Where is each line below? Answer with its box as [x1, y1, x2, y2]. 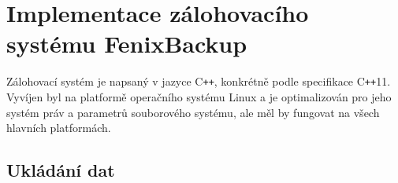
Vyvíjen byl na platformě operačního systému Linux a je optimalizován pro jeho [6, 88, 392, 104]
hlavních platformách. [6, 119, 111, 136]
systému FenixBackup [6, 27, 247, 60]
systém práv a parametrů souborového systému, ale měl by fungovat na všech [6, 104, 380, 120]
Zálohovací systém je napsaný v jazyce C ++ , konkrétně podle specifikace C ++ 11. [6, 73, 391, 90]
